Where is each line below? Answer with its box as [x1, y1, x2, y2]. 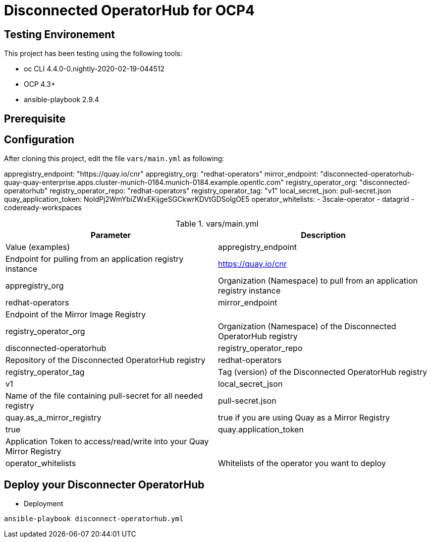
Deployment [24, 499, 63, 508]
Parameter [91, 230, 131, 241]
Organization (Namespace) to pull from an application [218, 276, 418, 286]
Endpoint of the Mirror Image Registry [5, 309, 146, 320]
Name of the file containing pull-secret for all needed [5, 391, 203, 401]
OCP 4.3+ [24, 80, 55, 89]
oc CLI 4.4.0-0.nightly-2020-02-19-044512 [24, 64, 164, 73]
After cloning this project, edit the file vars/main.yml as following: [4, 154, 224, 163]
